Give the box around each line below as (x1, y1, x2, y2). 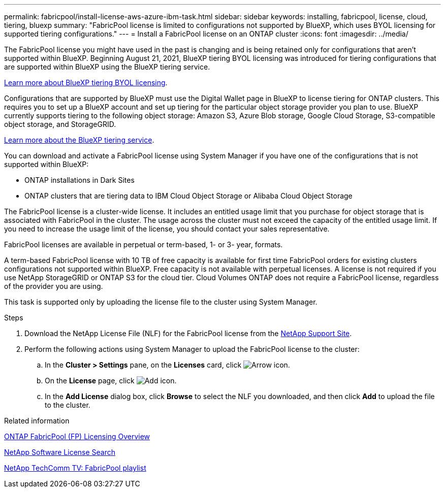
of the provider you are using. (4, 282, 103, 290)
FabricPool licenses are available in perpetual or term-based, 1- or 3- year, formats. (4, 240, 283, 249)
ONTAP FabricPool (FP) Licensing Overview (4, 432, 150, 441)
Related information (4, 416, 70, 425)
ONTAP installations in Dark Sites (24, 176, 135, 184)
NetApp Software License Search (4, 448, 116, 456)
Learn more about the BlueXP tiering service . (4, 136, 154, 144)
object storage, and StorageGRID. (4, 120, 116, 128)
